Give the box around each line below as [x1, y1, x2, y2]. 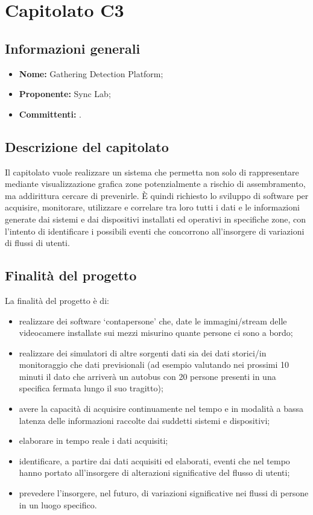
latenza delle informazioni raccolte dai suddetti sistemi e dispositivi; [19, 414, 270, 426]
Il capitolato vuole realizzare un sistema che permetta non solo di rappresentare [5, 165, 299, 178]
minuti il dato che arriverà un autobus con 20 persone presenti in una [19, 370, 276, 382]
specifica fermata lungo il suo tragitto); [19, 382, 163, 394]
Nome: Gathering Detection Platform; [19, 67, 163, 80]
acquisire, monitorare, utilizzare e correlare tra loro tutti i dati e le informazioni [5, 201, 300, 213]
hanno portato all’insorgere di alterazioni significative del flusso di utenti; [19, 466, 290, 479]
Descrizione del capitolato [5, 137, 169, 156]
